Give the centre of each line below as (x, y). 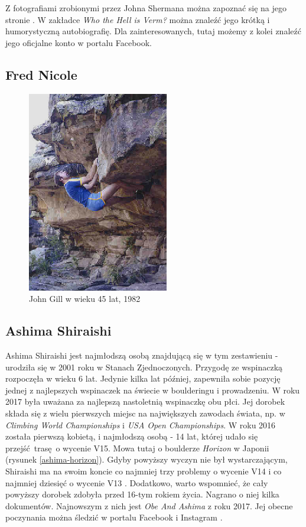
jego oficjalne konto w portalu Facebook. (79, 42)
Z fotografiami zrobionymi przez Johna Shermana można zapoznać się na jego (146, 8)
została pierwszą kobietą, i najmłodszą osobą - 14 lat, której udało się (132, 436)
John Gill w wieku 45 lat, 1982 (85, 299)
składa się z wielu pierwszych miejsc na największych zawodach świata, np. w (145, 413)
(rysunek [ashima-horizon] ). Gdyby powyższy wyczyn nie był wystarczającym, (147, 459)
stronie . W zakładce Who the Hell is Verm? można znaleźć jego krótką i (138, 19)
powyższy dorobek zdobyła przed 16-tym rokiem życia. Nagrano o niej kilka (142, 494)
